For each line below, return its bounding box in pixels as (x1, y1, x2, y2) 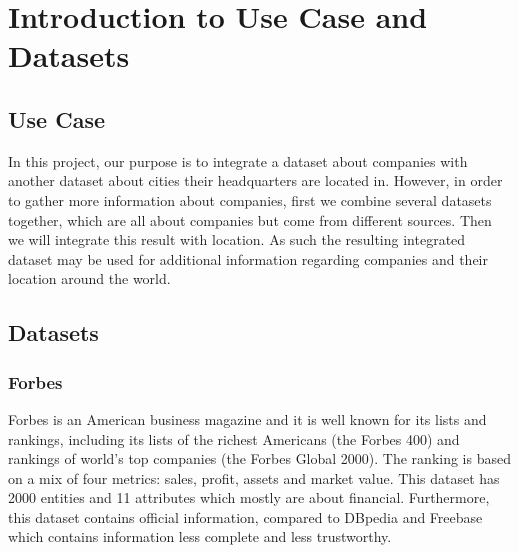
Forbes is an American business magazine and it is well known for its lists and (8, 408, 487, 429)
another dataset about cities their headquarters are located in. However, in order (8, 170, 503, 191)
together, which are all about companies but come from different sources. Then (8, 209, 492, 230)
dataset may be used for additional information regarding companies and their (8, 248, 488, 269)
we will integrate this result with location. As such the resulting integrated (8, 229, 466, 250)
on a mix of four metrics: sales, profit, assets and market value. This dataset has (8, 467, 500, 488)
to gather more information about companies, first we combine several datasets (8, 189, 492, 210)
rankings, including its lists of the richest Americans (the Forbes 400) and (8, 428, 460, 449)
